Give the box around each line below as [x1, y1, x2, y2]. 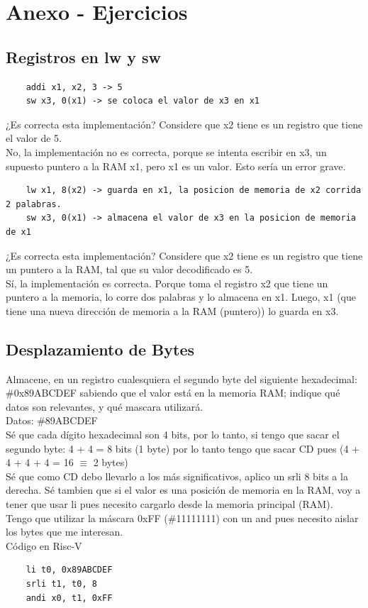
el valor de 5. [6, 131, 62, 145]
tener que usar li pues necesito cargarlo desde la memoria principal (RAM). [6, 497, 333, 512]
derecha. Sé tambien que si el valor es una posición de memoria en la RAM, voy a [6, 482, 361, 497]
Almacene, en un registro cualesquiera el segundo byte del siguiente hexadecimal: [6, 371, 357, 386]
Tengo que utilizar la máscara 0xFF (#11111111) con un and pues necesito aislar [6, 510, 359, 525]
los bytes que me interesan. [6, 524, 123, 539]
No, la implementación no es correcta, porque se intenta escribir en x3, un [6, 144, 327, 159]
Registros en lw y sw [6, 45, 161, 67]
